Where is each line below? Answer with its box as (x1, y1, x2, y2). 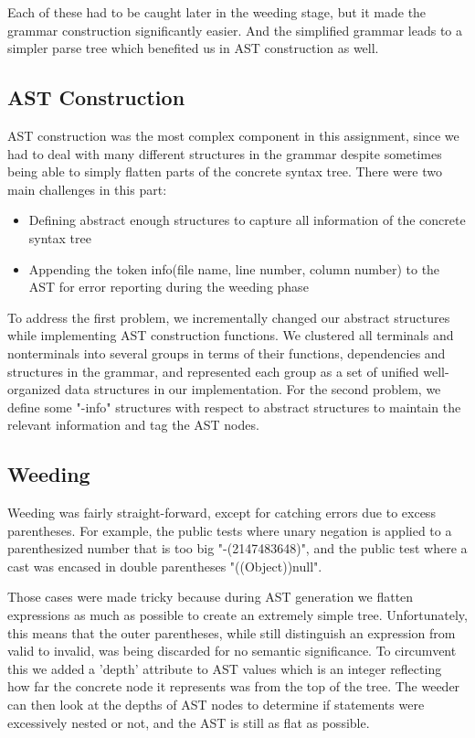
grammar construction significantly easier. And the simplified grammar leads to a (7, 20, 463, 39)
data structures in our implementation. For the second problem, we (65, 380, 441, 399)
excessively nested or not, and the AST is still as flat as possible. (7, 712, 370, 732)
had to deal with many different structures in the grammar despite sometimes (7, 144, 442, 163)
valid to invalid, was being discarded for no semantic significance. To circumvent (7, 641, 457, 660)
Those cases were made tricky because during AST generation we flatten (7, 587, 414, 606)
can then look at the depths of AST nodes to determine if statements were (7, 695, 425, 714)
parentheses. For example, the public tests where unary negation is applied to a (7, 520, 452, 540)
